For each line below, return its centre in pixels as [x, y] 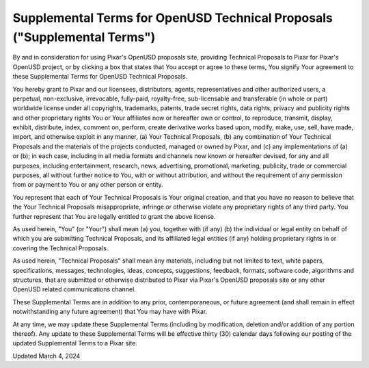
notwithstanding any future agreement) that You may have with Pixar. [110, 312]
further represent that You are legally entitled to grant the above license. [114, 216]
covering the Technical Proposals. [60, 248]
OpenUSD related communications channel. [74, 289]
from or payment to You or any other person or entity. [88, 185]
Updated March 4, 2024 [46, 356]
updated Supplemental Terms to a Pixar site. [75, 343]
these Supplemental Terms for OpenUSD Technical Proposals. [100, 77]
